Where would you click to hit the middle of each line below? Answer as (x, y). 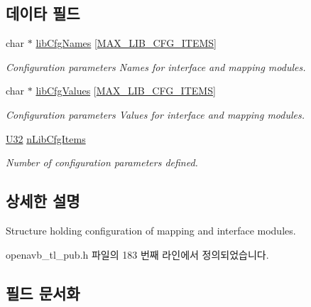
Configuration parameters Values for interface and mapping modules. (155, 114)
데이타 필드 (43, 13)
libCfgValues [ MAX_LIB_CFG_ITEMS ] (126, 91)
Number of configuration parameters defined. (102, 162)
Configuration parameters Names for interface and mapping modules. (156, 66)
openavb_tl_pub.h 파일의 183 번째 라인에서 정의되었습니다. (137, 254)
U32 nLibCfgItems (46, 138)
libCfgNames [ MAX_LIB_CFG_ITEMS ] (126, 43)
